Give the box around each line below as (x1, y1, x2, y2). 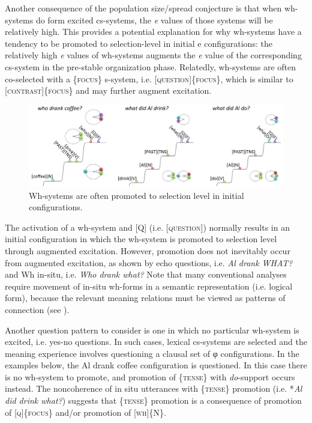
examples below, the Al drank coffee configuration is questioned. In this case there (5, 359, 307, 371)
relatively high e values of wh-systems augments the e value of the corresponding (5, 49, 302, 61)
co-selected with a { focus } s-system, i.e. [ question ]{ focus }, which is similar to (5, 72, 293, 85)
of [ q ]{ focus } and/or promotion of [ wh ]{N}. (5, 406, 166, 418)
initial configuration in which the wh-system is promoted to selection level (5, 233, 277, 245)
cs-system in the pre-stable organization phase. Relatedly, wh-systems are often (5, 60, 296, 73)
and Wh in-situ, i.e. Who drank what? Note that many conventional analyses (5, 268, 287, 281)
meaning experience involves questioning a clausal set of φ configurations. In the (5, 347, 299, 359)
